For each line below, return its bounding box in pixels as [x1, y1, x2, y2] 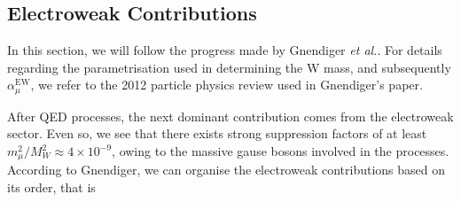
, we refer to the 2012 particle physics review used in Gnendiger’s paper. [30, 75, 423, 94]
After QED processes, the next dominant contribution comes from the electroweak [7, 106, 454, 125]
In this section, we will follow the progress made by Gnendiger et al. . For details [7, 41, 442, 59]
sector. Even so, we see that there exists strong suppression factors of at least [7, 124, 427, 143]
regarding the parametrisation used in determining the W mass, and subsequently [7, 58, 451, 76]
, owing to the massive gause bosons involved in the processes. [112, 142, 449, 160]
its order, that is [7, 178, 96, 197]
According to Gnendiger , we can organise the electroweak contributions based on [7, 160, 446, 179]
